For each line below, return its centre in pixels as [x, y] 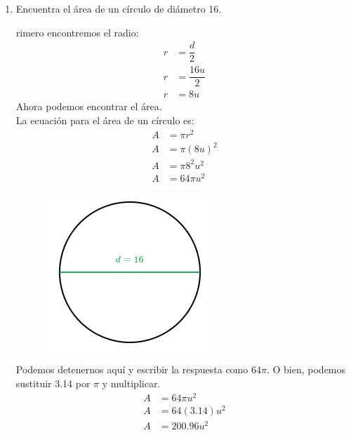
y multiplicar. [131, 383]
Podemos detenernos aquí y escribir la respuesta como [132, 369]
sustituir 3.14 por [53, 383]
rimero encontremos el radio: [77, 32]
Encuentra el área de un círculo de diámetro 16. [119, 8]
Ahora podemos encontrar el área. [89, 106]
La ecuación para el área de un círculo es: [105, 120]
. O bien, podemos [306, 369]
